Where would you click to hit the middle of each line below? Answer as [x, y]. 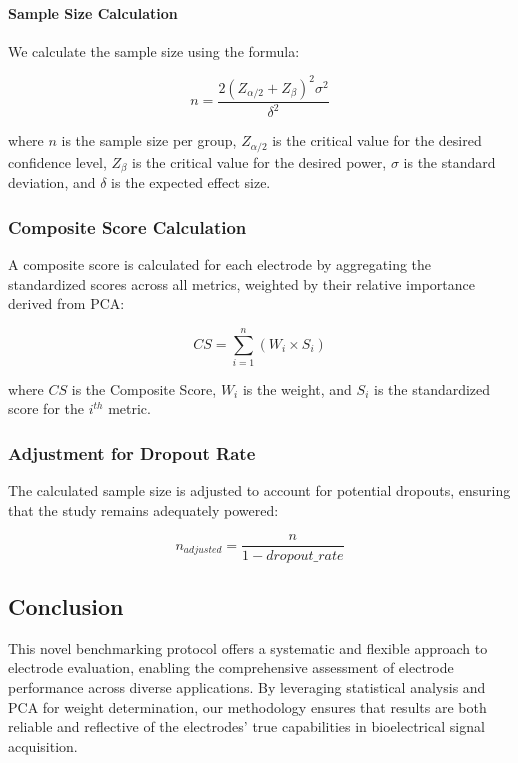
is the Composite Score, [144, 388]
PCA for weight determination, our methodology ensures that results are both [247, 706]
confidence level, [57, 161]
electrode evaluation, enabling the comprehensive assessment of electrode [231, 667]
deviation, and [52, 182]
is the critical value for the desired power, [259, 161]
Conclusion [66, 605]
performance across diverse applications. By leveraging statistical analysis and [247, 686]
